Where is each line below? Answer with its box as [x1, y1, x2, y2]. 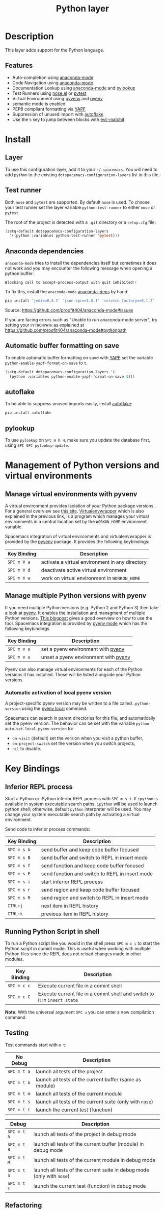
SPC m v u [7, 654, 30, 660]
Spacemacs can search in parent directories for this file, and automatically [5, 715, 156, 721]
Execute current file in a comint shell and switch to [38, 990, 154, 997]
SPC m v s [7, 646, 30, 652]
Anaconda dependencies [5, 247, 84, 255]
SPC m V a [7, 559, 30, 565]
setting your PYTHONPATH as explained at [5, 322, 84, 328]
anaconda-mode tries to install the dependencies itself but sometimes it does [5, 260, 157, 266]
